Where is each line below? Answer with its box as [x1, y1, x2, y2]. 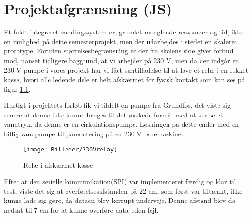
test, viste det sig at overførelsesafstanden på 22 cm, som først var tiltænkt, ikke [4, 185, 243, 196]
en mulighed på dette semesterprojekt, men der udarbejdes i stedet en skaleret [4, 36, 237, 46]
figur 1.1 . [4, 84, 31, 94]
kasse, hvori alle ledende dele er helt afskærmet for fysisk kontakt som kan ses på [4, 74, 245, 84]
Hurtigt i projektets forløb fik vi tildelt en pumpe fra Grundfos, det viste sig [4, 100, 231, 110]
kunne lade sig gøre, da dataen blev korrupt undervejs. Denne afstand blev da [4, 195, 235, 205]
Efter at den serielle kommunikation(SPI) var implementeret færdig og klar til [4, 176, 236, 186]
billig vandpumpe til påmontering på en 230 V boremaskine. [4, 129, 183, 139]
